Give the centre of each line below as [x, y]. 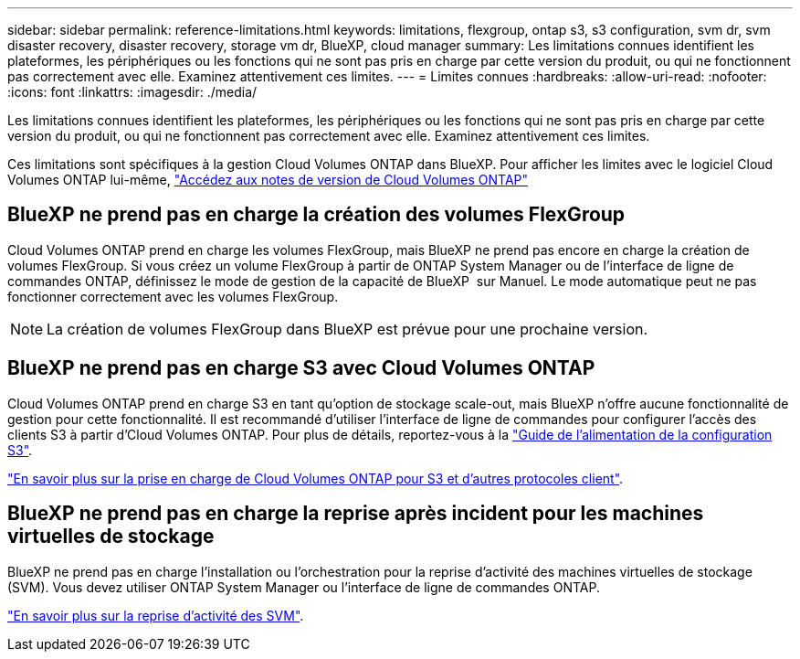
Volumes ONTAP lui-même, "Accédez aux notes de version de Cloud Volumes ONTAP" [268, 180]
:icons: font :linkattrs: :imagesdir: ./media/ [132, 92]
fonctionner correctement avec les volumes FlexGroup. [173, 296]
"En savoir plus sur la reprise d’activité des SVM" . [156, 615]
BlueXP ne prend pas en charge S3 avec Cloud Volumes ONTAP [301, 368]
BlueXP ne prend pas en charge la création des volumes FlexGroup [316, 215]
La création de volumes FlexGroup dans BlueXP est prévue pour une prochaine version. [347, 329]
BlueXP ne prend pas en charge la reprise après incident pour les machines [356, 514]
